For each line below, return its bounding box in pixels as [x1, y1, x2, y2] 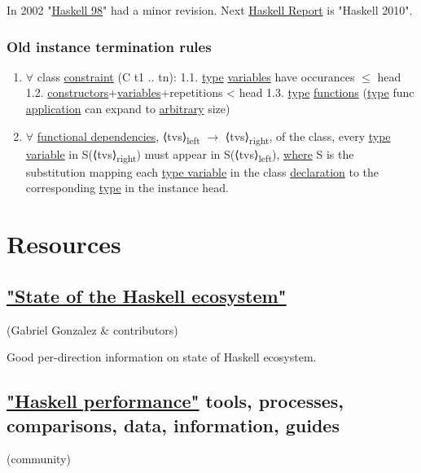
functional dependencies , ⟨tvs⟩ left [37, 127, 200, 147]
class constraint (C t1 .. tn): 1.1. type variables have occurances [37, 68, 355, 85]
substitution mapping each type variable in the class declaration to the [25, 163, 379, 180]
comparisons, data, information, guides [7, 412, 340, 437]
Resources [7, 227, 121, 261]
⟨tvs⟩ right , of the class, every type [225, 127, 391, 147]
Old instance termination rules [7, 36, 212, 56]
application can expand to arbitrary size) [25, 100, 230, 116]
